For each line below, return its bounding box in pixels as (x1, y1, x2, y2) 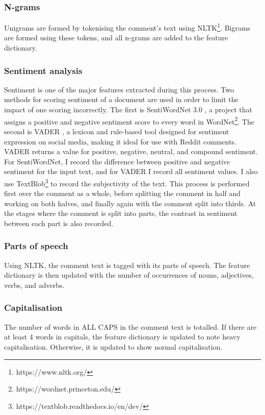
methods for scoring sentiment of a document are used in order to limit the (4, 94, 238, 105)
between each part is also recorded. (4, 217, 114, 228)
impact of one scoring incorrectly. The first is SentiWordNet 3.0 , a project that (4, 104, 252, 115)
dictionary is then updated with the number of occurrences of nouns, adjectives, (4, 270, 254, 280)
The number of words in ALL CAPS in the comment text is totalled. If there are (4, 321, 257, 332)
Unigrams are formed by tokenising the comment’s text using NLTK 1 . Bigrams (4, 21, 251, 33)
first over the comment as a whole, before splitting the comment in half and (4, 188, 241, 199)
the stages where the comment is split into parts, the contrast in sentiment (4, 208, 237, 218)
